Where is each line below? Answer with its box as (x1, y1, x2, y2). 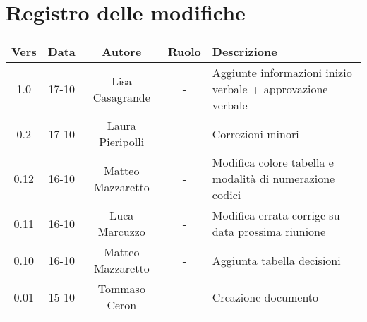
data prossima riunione (212, 223, 326, 240)
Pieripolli (99, 133, 145, 150)
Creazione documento (212, 288, 319, 305)
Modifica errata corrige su (212, 207, 340, 224)
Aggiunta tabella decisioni (212, 251, 341, 268)
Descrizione (212, 43, 277, 60)
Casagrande (92, 88, 150, 105)
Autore (102, 43, 142, 60)
